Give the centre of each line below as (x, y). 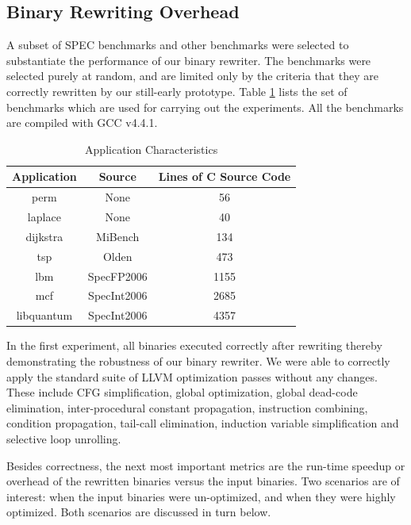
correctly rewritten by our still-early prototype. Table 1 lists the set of (177, 91)
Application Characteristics (152, 149)
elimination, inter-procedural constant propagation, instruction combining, (187, 407)
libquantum (44, 315)
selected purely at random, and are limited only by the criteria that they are (192, 76)
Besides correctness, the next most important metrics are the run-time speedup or (206, 465)
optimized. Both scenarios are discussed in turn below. (139, 512)
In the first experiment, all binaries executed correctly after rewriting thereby (194, 345)
